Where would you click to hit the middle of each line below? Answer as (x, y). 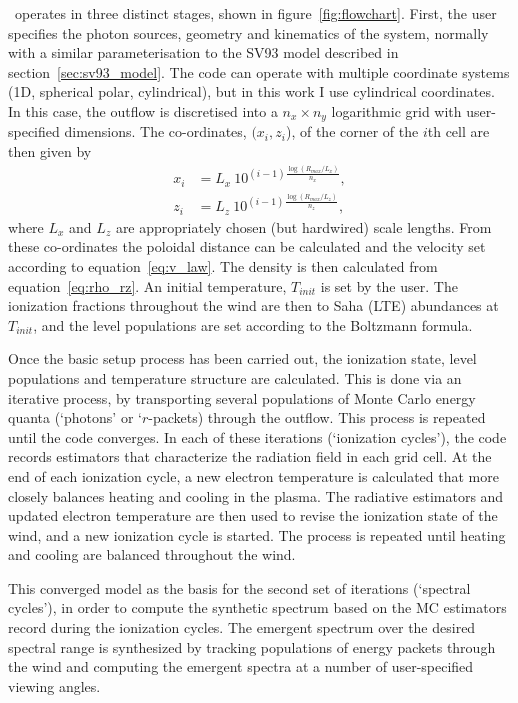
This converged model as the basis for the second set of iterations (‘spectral (239, 587)
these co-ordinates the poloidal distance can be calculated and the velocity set (247, 246)
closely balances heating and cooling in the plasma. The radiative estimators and (256, 495)
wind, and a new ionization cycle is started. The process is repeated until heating (257, 534)
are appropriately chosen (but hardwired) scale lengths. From (303, 226)
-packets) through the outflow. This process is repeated (317, 417)
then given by (50, 151)
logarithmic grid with (396, 110)
